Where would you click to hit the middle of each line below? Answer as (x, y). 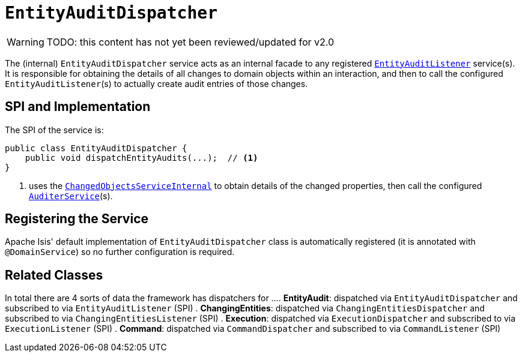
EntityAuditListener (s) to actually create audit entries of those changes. (156, 83)
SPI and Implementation (78, 107)
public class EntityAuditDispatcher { (96, 148)
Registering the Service (77, 219)
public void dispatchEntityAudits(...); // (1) (141, 157)
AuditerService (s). (71, 196)
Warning (26, 42)
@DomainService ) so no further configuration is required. (120, 252)
